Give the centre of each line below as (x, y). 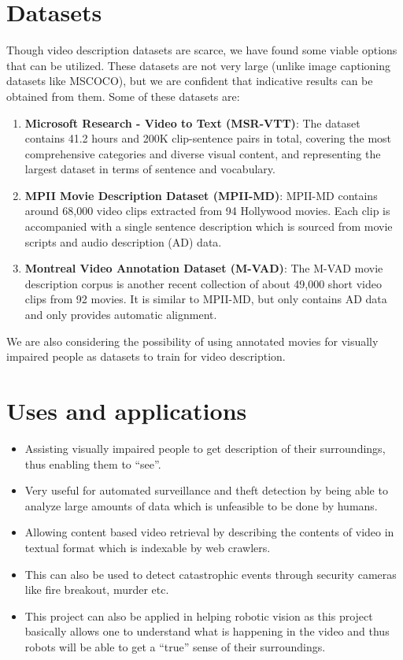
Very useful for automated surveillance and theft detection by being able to (206, 490)
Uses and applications (127, 410)
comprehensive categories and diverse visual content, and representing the (203, 153)
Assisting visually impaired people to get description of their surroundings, (205, 448)
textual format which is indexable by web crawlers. (148, 547)
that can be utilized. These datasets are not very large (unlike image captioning (198, 65)
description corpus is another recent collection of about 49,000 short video (203, 283)
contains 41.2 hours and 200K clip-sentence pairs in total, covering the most (208, 138)
